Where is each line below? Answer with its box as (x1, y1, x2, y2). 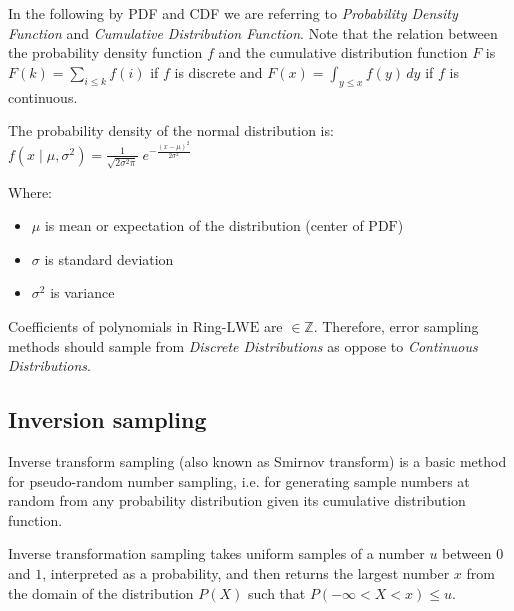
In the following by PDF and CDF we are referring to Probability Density (8, 3, 458, 23)
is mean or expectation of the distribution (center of (44, 215, 364, 236)
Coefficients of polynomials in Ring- (8, 316, 227, 336)
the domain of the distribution (8, 582, 194, 603)
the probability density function (8, 42, 203, 63)
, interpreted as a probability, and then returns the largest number (42, 562, 450, 583)
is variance (50, 282, 115, 303)
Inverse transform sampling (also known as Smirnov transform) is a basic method (8, 450, 507, 471)
